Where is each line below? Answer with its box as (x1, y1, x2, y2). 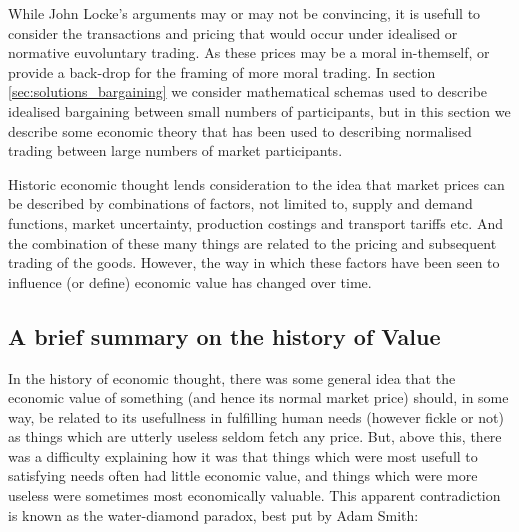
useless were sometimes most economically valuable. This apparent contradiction (8, 485, 501, 506)
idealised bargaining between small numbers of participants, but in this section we (8, 100, 511, 121)
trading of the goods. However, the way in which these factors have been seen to (8, 252, 500, 273)
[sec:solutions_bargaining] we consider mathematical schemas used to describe (8, 81, 488, 102)
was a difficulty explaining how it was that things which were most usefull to (8, 445, 478, 466)
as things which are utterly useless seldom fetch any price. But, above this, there (8, 426, 502, 447)
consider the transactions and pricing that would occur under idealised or (8, 22, 458, 43)
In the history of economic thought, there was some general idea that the (8, 367, 456, 388)
